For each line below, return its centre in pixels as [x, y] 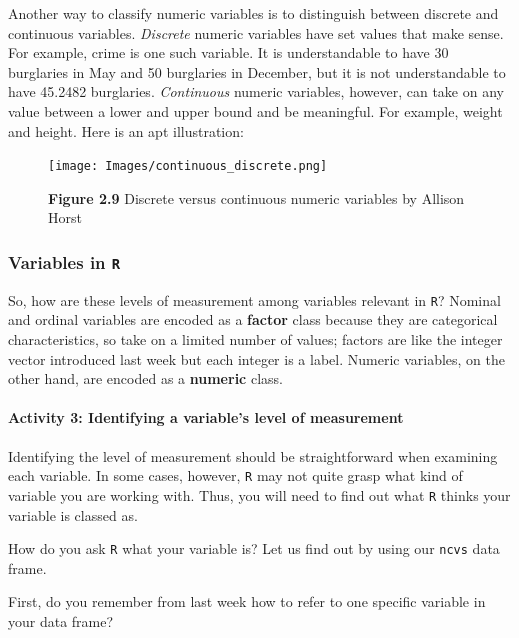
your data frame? [61, 620]
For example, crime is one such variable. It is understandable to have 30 [228, 52]
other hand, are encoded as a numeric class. [145, 378]
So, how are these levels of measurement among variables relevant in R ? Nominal [254, 299]
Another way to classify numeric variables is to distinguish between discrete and [253, 13]
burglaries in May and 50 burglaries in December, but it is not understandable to [257, 71]
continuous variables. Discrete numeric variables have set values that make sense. [256, 32]
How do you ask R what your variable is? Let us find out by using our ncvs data [254, 548]
